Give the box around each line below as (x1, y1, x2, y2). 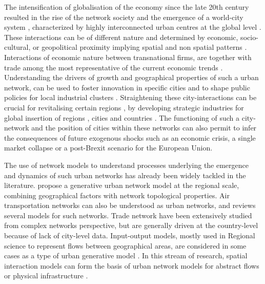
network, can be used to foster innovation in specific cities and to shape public (4, 82, 250, 92)
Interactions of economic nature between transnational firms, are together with (4, 51, 252, 62)
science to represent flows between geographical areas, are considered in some (4, 240, 247, 251)
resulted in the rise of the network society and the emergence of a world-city (4, 11, 243, 22)
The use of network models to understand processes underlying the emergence (4, 159, 249, 170)
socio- (240, 31, 258, 42)
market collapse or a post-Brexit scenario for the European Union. (4, 142, 213, 153)
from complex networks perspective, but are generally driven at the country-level (4, 220, 258, 231)
